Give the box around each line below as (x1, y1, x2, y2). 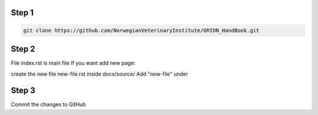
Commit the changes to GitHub (11, 101, 86, 108)
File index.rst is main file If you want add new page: (11, 59, 135, 67)
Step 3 (11, 86, 35, 96)
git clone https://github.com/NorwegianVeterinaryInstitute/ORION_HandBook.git (23, 27, 260, 33)
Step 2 (11, 44, 35, 54)
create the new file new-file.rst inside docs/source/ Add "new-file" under (11, 70, 188, 77)
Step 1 (11, 8, 34, 18)
